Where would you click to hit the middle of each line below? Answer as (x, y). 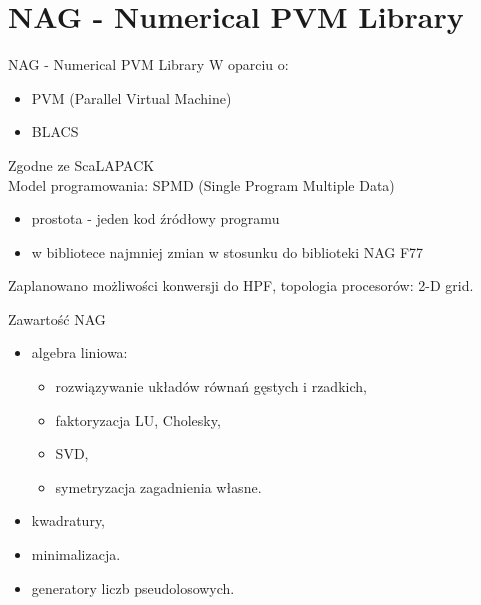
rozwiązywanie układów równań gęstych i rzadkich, (211, 386)
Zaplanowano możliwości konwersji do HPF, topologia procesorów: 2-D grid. (241, 285)
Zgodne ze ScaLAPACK (81, 164)
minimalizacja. (76, 554)
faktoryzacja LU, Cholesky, (138, 419)
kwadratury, (68, 520)
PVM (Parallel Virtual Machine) (131, 97)
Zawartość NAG (57, 318)
